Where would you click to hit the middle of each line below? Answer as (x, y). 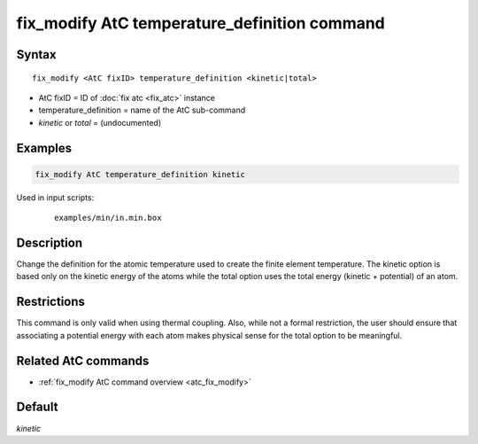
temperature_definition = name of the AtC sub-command (142, 110)
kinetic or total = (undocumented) (100, 122)
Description (50, 242)
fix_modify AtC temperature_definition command (200, 23)
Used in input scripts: (55, 197)
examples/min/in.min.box (108, 218)
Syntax (36, 55)
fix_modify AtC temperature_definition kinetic (140, 174)
